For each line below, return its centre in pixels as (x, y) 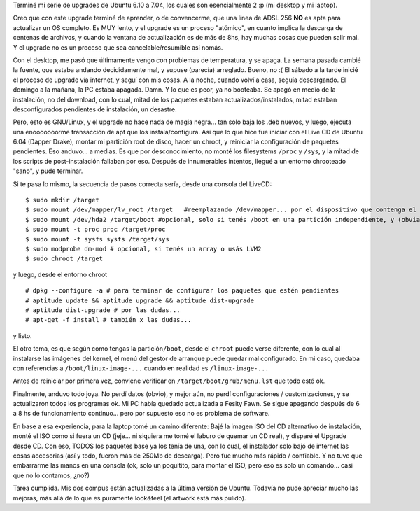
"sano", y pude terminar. (48, 171)
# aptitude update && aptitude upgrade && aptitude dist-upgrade (140, 300)
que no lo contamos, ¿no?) (51, 475)
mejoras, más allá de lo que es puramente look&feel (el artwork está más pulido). (129, 498)
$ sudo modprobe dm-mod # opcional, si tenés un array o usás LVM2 (143, 249)
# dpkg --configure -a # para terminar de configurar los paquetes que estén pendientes (182, 291)
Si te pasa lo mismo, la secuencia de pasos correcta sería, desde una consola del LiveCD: (142, 184)
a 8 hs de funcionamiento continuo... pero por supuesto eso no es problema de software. (141, 414)
